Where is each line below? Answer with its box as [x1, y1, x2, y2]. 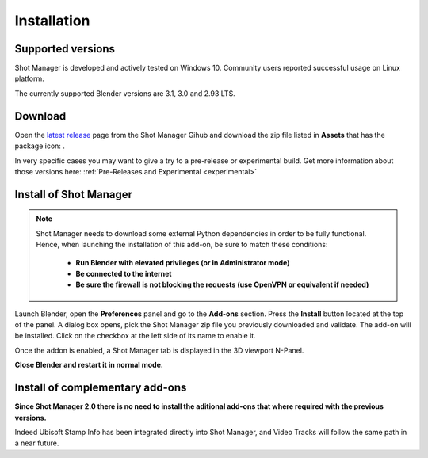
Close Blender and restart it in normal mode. [14, 361, 164, 370]
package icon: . [14, 141, 65, 151]
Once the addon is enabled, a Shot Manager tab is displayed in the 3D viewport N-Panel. [14, 345, 304, 355]
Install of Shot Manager [14, 187, 132, 201]
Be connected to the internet [75, 269, 172, 278]
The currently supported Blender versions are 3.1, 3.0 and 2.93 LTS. [14, 88, 235, 98]
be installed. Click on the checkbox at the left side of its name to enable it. [14, 331, 257, 341]
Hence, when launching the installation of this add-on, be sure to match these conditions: [36, 240, 328, 250]
